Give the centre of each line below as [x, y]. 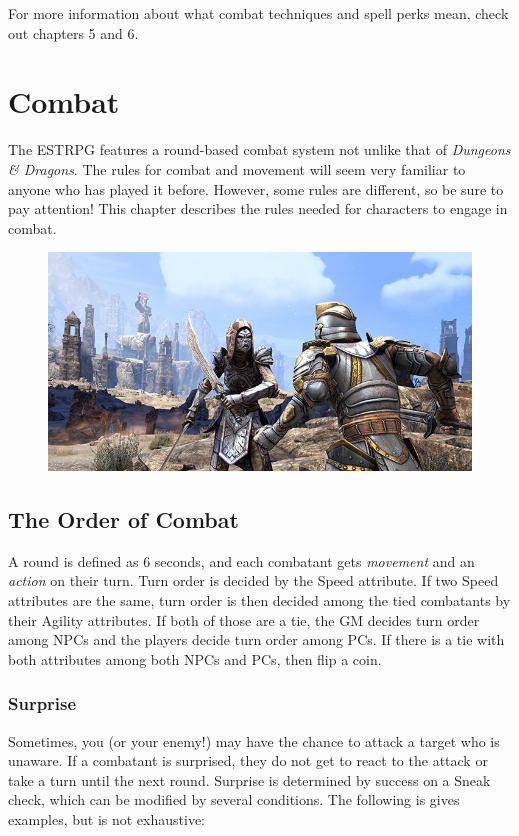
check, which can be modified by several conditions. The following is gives [234, 799]
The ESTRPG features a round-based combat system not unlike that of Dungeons [259, 149]
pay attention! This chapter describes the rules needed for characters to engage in [258, 208]
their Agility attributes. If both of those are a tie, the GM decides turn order [244, 619]
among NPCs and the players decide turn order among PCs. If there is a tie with [256, 639]
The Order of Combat [123, 518]
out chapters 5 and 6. [73, 32]
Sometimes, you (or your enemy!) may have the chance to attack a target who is [254, 740]
